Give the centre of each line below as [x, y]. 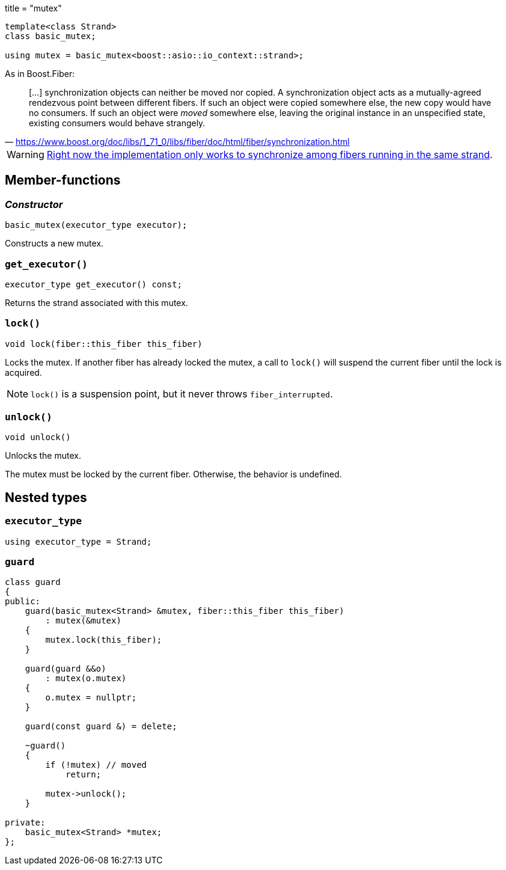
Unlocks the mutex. [43, 456]
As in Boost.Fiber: [40, 74]
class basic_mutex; [50, 36]
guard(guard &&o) [66, 669]
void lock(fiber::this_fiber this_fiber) [104, 344]
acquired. [23, 372]
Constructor [34, 204]
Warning [26, 155]
